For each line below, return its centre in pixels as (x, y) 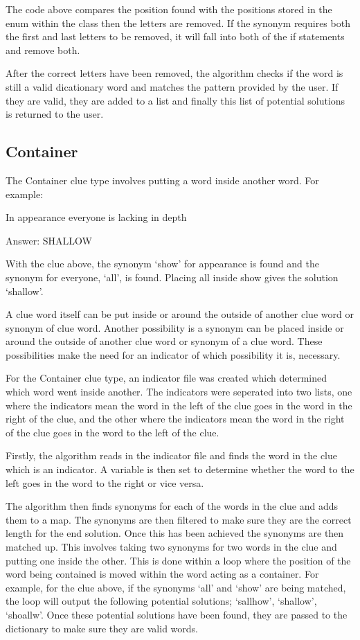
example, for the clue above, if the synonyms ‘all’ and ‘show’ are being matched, (176, 587)
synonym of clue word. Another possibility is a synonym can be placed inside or (175, 327)
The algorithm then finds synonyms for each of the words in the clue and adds (172, 506)
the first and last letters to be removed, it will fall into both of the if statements (175, 36)
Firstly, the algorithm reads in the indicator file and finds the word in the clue (171, 455)
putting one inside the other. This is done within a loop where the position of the (178, 560)
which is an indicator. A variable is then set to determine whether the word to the (180, 469)
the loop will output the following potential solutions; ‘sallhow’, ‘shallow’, (161, 601)
